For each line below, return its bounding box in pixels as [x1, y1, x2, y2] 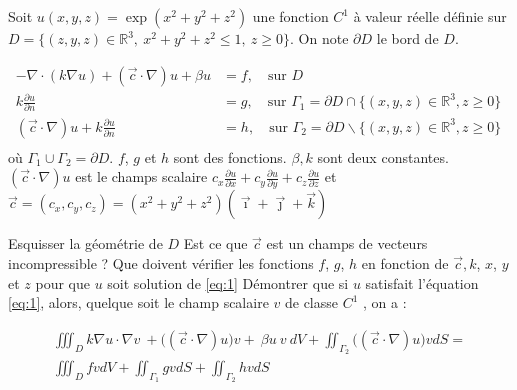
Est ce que [183, 233, 248, 254]
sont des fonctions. [173, 146, 287, 167]
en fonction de [361, 253, 449, 274]
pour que [35, 272, 91, 293]
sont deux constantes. [317, 146, 449, 167]
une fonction [252, 6, 329, 26]
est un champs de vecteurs [266, 233, 428, 254]
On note [298, 28, 349, 48]
